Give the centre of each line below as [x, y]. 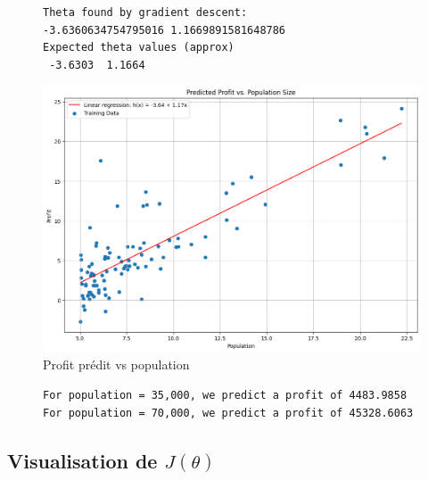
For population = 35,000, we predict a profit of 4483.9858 [225, 395]
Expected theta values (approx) [139, 48]
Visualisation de [82, 460]
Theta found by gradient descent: [145, 12]
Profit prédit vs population [116, 364]
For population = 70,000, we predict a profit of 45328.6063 [228, 413]
